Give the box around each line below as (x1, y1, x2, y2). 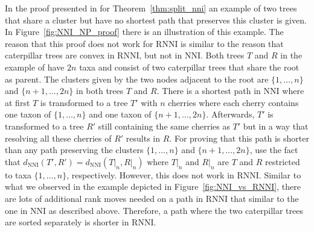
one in (5, 204, 28, 216)
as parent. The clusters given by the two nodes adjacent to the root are (5, 72, 269, 85)
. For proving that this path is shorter (169, 131, 309, 144)
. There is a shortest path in (156, 84, 261, 97)
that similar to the (230, 192, 299, 204)
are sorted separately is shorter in (5, 216, 129, 228)
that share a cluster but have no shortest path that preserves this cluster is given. (5, 13, 307, 26)
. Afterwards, (206, 108, 255, 121)
